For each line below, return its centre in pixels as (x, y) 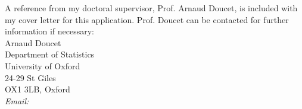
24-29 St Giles (30, 77)
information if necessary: (49, 31)
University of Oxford (43, 65)
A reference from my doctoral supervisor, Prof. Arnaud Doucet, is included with (151, 8)
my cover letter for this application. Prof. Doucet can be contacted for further (147, 19)
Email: (17, 100)
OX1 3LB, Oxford (38, 89)
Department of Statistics (50, 54)
